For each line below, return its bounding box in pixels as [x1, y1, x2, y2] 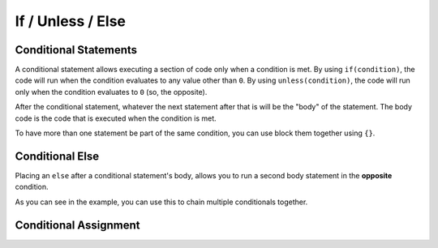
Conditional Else [15, 149, 100, 163]
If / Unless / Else [15, 12, 126, 30]
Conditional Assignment [15, 218, 141, 232]
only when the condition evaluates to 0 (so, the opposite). [15, 87, 208, 96]
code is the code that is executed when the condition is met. [15, 113, 217, 123]
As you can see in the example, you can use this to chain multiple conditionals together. [15, 197, 308, 207]
